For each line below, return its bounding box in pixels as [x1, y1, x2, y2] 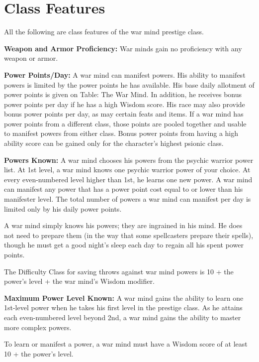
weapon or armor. [4, 53, 58, 63]
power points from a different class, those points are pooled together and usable [4, 118, 247, 128]
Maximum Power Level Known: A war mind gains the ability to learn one [4, 292, 244, 303]
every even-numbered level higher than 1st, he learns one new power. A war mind [4, 174, 253, 184]
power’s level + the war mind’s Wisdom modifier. [4, 276, 155, 286]
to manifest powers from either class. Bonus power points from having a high [4, 128, 239, 138]
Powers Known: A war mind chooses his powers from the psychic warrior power [4, 154, 254, 165]
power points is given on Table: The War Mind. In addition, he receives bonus [4, 89, 242, 100]
